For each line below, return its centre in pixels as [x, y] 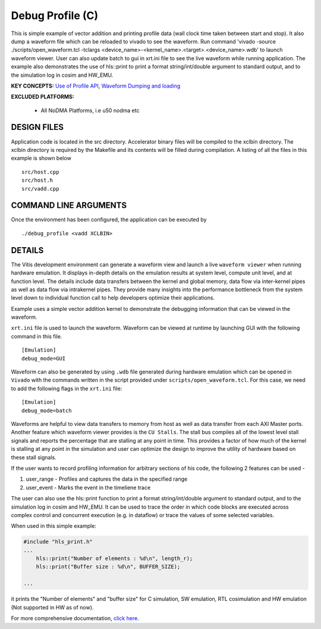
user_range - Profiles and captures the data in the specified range [107, 479]
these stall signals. [34, 457]
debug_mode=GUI [44, 358]
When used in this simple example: [53, 526]
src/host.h [37, 180]
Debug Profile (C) [55, 15]
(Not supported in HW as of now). [52, 607]
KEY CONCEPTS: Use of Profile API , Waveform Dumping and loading [96, 86]
